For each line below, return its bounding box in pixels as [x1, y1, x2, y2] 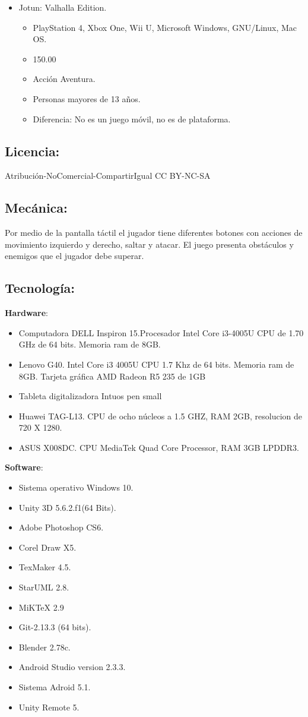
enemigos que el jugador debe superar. [5, 249, 144, 262]
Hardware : [5, 307, 48, 319]
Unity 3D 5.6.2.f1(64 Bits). [18, 501, 116, 513]
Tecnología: [5, 279, 75, 297]
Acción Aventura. [33, 72, 96, 85]
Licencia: [5, 141, 60, 160]
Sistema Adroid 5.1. [18, 681, 91, 693]
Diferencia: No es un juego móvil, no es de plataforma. [33, 112, 231, 125]
